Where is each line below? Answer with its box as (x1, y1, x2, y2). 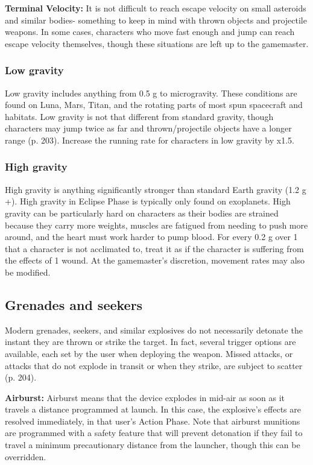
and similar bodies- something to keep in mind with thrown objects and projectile (5, 13, 307, 26)
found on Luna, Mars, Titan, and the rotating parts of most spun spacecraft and (5, 98, 303, 111)
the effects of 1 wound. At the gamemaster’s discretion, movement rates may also (5, 254, 305, 267)
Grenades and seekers (5, 295, 143, 314)
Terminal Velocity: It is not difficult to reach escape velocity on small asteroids (5, 2, 306, 14)
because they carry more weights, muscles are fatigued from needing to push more (5, 218, 308, 231)
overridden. (5, 450, 46, 463)
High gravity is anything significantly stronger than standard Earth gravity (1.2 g (5, 183, 306, 195)
